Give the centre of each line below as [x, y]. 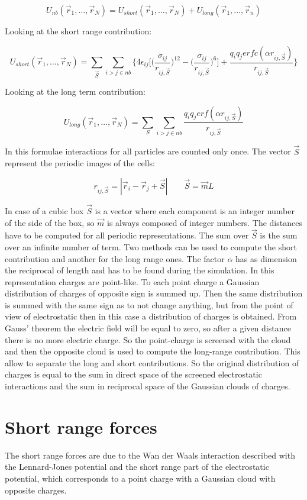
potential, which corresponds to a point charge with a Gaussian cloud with [140, 478]
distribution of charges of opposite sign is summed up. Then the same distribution [154, 293]
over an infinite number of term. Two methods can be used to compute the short [151, 246]
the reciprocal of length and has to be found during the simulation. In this [140, 270]
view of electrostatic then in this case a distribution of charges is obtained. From [151, 316]
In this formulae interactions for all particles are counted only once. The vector [148, 151]
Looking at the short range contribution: [78, 31]
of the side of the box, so [50, 222]
